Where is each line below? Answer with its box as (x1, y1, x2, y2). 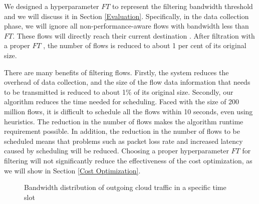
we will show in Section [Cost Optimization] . (4, 165, 141, 175)
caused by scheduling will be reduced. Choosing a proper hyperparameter (4, 145, 229, 156)
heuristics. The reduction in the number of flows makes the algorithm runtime (4, 116, 243, 126)
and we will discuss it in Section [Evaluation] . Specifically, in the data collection (4, 11, 249, 21)
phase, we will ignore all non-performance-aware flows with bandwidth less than (4, 21, 249, 31)
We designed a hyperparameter (4, 1, 99, 11)
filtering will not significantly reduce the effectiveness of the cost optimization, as (4, 155, 252, 165)
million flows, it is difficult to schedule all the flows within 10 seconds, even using (4, 106, 253, 116)
